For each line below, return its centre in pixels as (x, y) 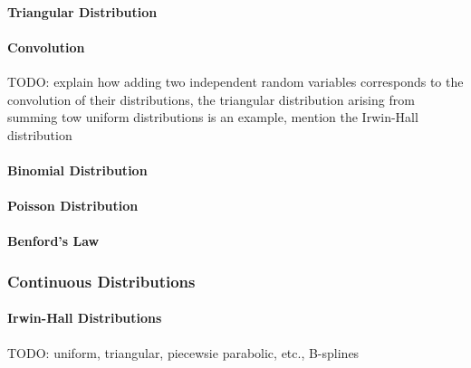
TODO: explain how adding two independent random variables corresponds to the (235, 81)
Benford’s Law (53, 241)
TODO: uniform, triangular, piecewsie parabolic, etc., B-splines (183, 352)
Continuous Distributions (101, 281)
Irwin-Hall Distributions (85, 318)
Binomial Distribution (77, 170)
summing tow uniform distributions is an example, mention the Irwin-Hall (213, 117)
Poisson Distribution (73, 206)
